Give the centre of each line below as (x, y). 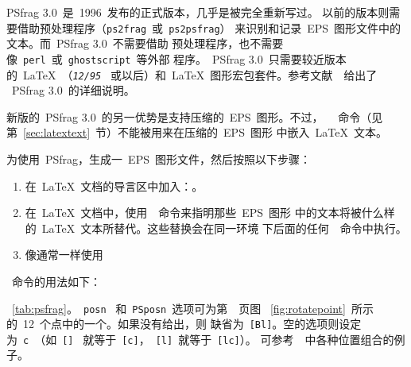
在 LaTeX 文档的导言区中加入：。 (114, 185)
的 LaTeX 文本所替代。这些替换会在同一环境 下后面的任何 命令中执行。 (216, 228)
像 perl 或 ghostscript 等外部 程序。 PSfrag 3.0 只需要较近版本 (176, 58)
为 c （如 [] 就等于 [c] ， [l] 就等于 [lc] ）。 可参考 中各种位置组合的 (200, 339)
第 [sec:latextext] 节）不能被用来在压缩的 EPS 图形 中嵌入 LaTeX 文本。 (197, 132)
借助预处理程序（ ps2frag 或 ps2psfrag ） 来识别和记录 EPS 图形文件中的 (209, 27)
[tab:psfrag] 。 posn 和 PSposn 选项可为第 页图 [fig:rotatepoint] (179, 308)
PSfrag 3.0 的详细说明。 (74, 90)
